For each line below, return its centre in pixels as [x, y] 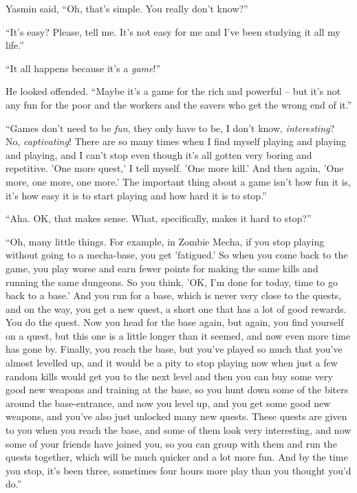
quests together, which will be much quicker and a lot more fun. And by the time [177, 457]
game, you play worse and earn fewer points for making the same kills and [162, 268]
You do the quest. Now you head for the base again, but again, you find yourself [175, 322]
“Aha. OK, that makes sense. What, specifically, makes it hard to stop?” [159, 218]
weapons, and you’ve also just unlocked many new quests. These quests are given [176, 416]
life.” [15, 45]
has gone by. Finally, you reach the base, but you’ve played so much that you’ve [174, 349]
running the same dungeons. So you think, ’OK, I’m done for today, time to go [172, 282]
